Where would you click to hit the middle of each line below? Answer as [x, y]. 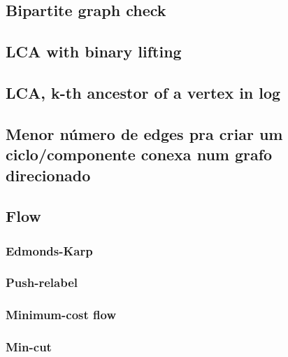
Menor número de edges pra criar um [144, 133]
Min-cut [29, 347]
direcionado [48, 175]
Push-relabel [42, 282]
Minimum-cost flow [61, 315]
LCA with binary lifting [94, 51]
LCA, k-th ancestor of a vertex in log [143, 92]
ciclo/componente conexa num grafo [139, 154]
